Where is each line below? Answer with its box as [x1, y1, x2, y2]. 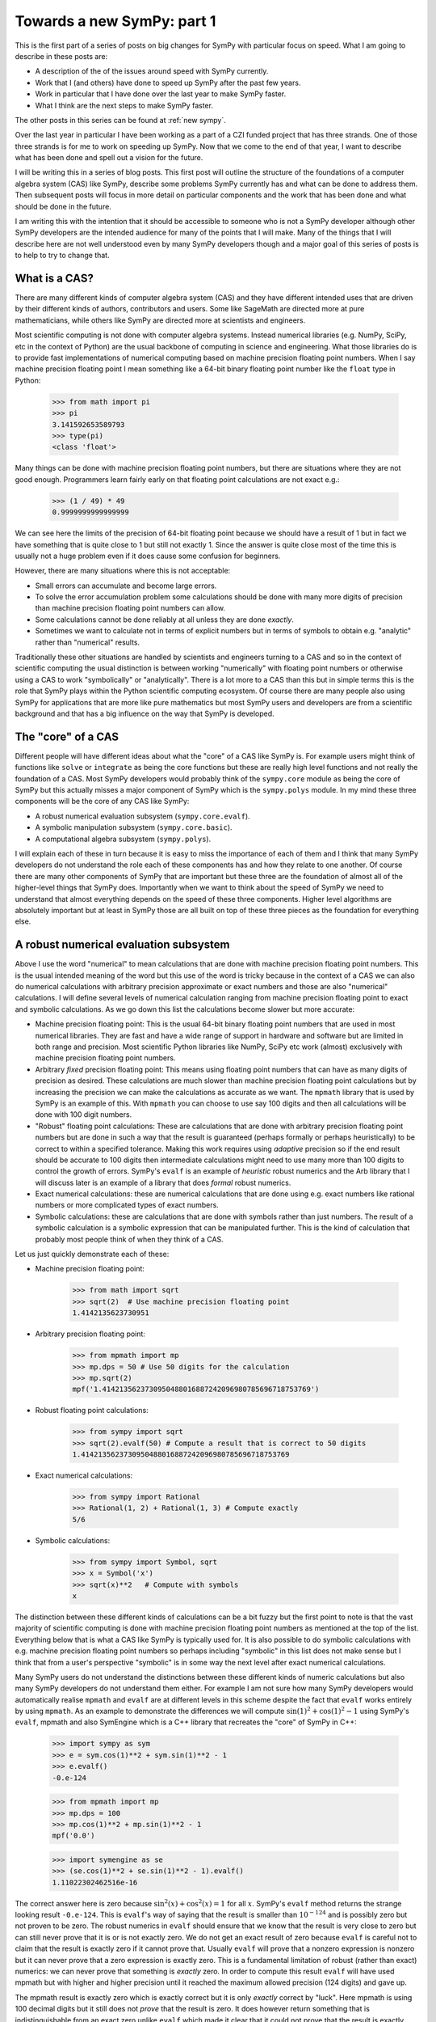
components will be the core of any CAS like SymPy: [15, 797, 190, 806]
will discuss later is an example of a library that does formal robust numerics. [35, 1178, 291, 1187]
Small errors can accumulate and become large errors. [35, 581, 217, 590]
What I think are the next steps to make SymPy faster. [35, 100, 214, 110]
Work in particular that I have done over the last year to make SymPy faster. [35, 89, 287, 99]
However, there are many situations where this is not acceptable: [15, 566, 231, 576]
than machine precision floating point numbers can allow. [35, 603, 226, 613]
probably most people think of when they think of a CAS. [35, 1234, 224, 1244]
